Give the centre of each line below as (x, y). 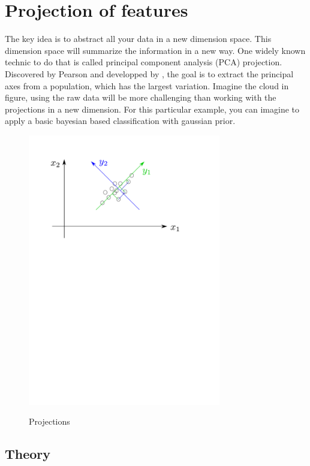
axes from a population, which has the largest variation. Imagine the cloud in (147, 85)
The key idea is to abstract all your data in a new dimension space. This (138, 39)
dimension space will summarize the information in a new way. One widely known (155, 50)
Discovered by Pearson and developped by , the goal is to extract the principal (149, 73)
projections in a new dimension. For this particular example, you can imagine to (152, 109)
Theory (28, 454)
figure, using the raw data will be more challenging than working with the (141, 97)
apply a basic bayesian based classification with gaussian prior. (120, 121)
